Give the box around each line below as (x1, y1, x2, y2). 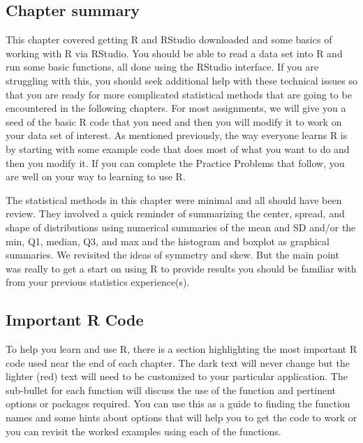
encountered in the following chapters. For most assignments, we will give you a (6, 101, 346, 115)
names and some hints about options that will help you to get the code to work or (6, 410, 357, 425)
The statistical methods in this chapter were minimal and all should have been (6, 192, 342, 207)
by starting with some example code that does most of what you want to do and (6, 141, 350, 156)
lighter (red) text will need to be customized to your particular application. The (6, 369, 348, 384)
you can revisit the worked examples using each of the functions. (6, 423, 281, 438)
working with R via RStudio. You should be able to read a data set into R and (6, 45, 343, 60)
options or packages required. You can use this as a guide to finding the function (6, 396, 350, 411)
